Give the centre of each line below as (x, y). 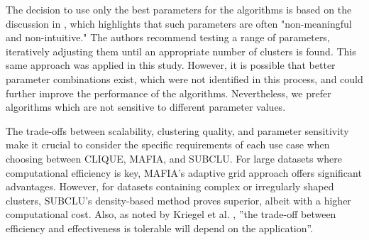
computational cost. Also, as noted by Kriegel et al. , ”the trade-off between (171, 214)
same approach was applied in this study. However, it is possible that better (171, 65)
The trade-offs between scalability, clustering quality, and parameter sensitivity (177, 130)
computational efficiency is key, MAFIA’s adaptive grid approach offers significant (184, 172)
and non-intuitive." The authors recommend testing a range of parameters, (168, 37)
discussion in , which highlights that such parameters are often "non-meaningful (179, 23)
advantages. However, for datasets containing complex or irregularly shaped (170, 186)
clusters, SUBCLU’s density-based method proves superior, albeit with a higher (178, 200)
